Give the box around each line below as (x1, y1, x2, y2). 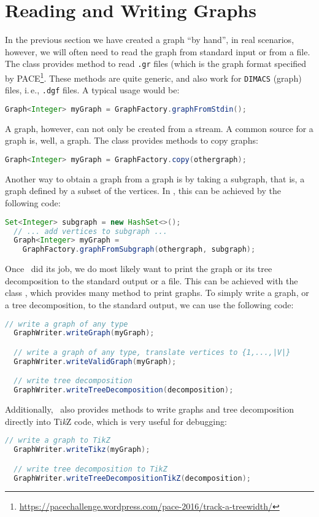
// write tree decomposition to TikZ (13, 464, 167, 473)
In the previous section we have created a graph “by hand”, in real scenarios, (5, 33, 294, 46)
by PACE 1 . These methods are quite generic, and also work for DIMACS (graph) (5, 69, 302, 84)
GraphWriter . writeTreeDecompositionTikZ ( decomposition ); (13, 473, 251, 483)
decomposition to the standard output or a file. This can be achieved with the (5, 274, 298, 287)
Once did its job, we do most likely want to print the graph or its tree (5, 262, 272, 275)
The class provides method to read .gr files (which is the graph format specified (5, 57, 307, 70)
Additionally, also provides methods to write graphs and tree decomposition (5, 403, 294, 416)
